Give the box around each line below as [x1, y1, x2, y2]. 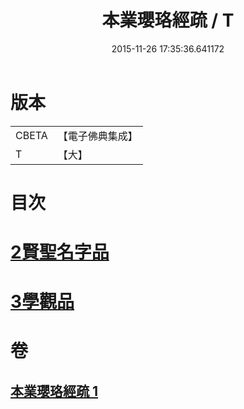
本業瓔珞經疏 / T [101, 9, 235, 32]
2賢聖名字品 [10, 241, 110, 264]
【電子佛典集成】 [57, 129, 138, 143]
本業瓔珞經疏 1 [10, 382, 99, 400]
